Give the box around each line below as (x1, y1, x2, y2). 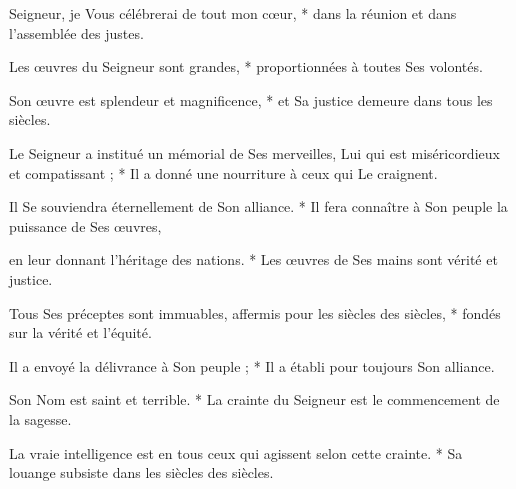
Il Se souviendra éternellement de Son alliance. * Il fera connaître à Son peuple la (9, 196, 508, 217)
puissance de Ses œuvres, (9, 215, 162, 236)
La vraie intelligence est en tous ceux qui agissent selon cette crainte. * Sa (9, 442, 463, 463)
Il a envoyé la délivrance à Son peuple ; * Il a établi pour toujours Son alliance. (9, 355, 495, 376)
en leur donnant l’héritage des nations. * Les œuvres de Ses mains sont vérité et (9, 249, 498, 270)
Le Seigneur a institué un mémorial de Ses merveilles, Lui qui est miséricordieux (9, 142, 500, 163)
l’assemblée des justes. (9, 22, 144, 43)
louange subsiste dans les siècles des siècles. (9, 462, 274, 483)
